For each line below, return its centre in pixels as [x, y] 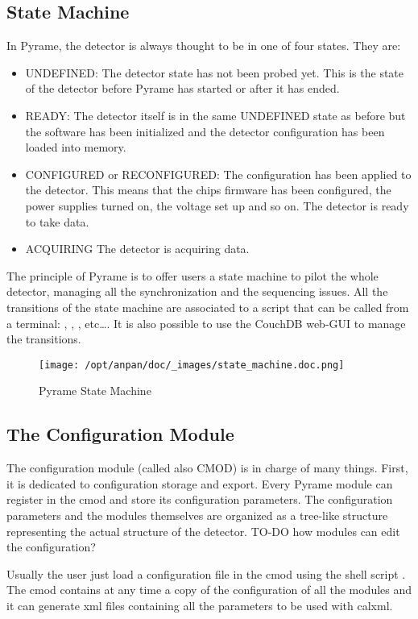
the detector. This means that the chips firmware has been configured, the [208, 190]
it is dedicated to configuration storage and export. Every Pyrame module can [200, 483]
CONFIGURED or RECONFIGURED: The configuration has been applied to [218, 174]
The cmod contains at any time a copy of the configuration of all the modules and [209, 590]
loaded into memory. [76, 147]
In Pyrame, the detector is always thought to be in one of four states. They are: [204, 46]
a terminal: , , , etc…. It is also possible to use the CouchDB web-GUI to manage [206, 323]
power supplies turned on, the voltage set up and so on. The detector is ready [217, 205]
